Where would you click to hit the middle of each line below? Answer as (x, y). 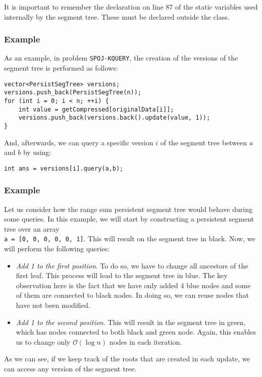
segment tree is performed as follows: (61, 68)
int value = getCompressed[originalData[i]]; (96, 109)
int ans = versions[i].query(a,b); (64, 168)
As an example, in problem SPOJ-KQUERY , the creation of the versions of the (121, 58)
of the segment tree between (204, 142)
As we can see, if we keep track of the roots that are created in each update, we (127, 359)
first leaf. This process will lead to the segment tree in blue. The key (122, 275)
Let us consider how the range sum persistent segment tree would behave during (128, 209)
